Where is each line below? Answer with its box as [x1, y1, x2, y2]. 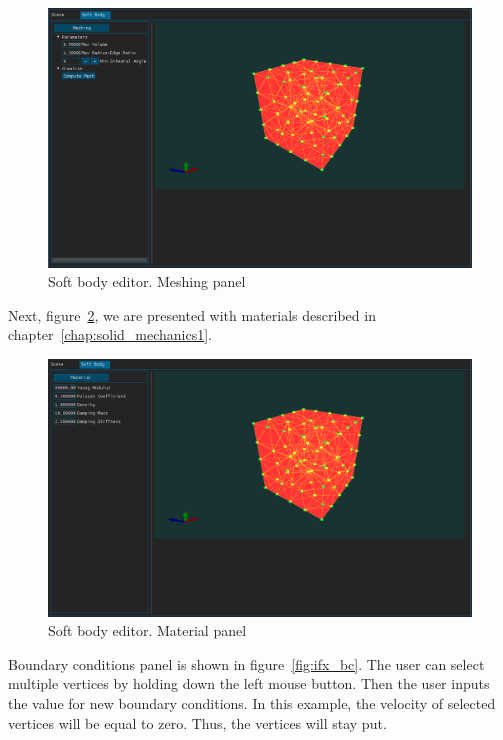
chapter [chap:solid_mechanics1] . [8, 324, 212, 345]
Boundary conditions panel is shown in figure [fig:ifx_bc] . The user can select [8, 653, 485, 674]
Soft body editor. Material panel [48, 620, 247, 641]
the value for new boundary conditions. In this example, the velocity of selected [8, 692, 496, 713]
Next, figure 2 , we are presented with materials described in [8, 304, 376, 325]
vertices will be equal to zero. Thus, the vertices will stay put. [8, 712, 387, 733]
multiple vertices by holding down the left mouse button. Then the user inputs [8, 673, 490, 694]
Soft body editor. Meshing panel [48, 271, 246, 292]
